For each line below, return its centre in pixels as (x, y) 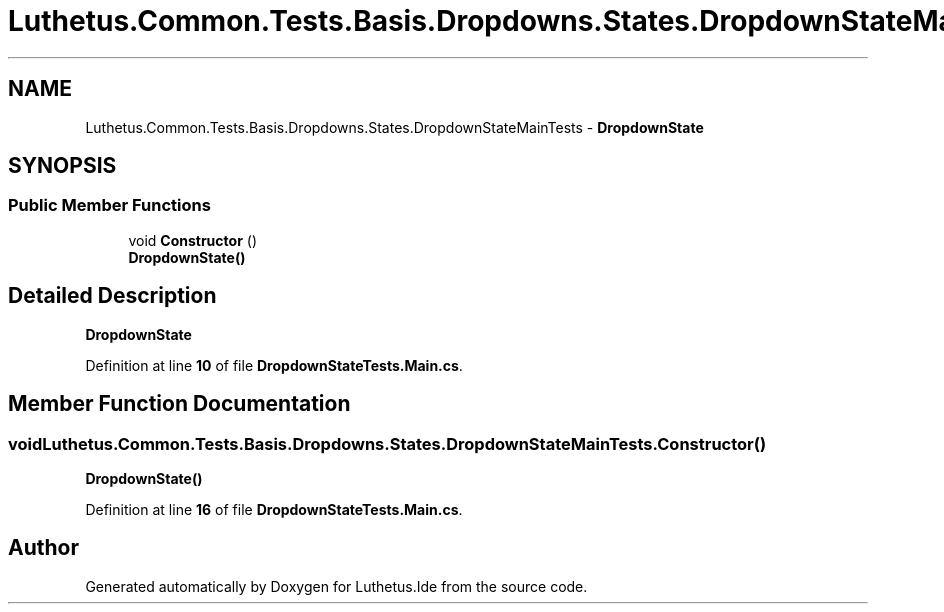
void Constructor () (192, 240)
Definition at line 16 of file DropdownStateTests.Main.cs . (274, 509)
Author (43, 548)
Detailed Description (112, 296)
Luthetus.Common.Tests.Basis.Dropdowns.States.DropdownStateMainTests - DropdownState (394, 127)
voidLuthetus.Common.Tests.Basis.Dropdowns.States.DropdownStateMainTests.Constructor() (387, 443)
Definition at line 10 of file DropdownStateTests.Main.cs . (274, 365)
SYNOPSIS (62, 166)
